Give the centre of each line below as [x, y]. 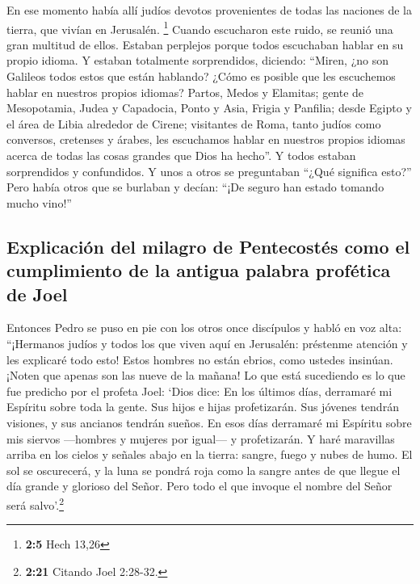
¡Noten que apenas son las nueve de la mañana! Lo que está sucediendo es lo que [206, 375]
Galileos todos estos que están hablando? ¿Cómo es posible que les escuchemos [201, 76]
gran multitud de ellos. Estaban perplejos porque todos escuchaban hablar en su [205, 44]
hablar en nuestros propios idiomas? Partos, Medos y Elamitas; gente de [185, 92]
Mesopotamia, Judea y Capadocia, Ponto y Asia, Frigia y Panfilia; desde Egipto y [209, 108]
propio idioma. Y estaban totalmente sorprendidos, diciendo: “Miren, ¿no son [198, 60]
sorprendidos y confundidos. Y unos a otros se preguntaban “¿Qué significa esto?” [209, 171]
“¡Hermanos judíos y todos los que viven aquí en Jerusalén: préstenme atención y [207, 343]
